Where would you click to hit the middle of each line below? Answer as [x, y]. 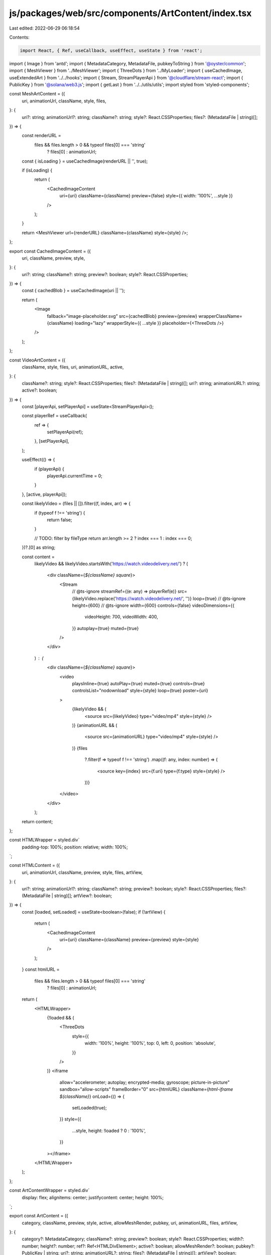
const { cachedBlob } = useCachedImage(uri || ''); [74, 291]
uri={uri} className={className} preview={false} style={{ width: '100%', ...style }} [146, 196]
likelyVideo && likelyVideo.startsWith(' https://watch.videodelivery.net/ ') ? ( [111, 563]
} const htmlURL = [41, 969]
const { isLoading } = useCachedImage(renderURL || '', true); [85, 161]
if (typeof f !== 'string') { [60, 513]
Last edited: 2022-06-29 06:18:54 [44, 28]
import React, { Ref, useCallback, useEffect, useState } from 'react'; [111, 50]
